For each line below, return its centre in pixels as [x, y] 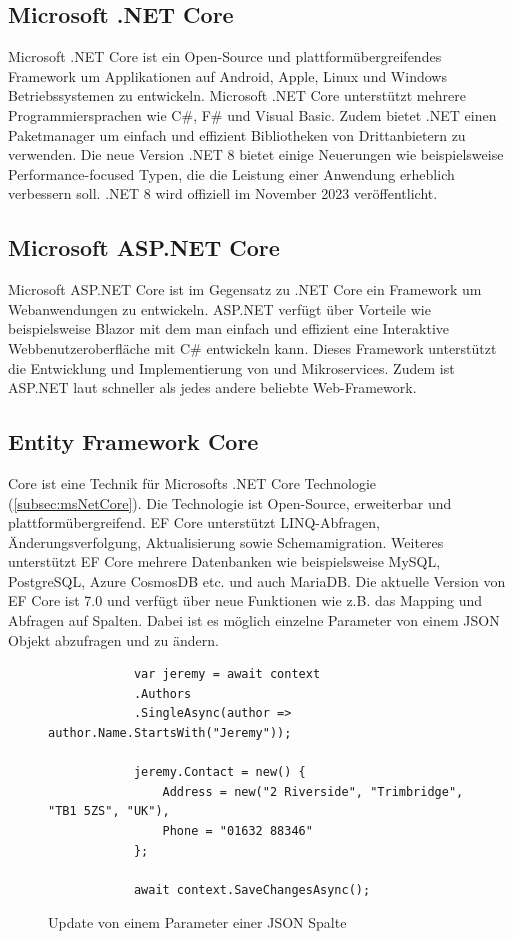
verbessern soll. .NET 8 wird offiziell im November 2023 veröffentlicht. [223, 193]
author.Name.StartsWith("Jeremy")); [170, 733]
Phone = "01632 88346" [237, 831]
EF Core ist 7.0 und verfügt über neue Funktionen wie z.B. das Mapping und [245, 600]
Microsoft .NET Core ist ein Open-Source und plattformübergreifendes [225, 56]
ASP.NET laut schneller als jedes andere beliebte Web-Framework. [212, 387]
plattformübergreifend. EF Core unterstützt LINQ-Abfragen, [194, 522]
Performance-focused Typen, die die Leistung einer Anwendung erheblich [231, 173]
